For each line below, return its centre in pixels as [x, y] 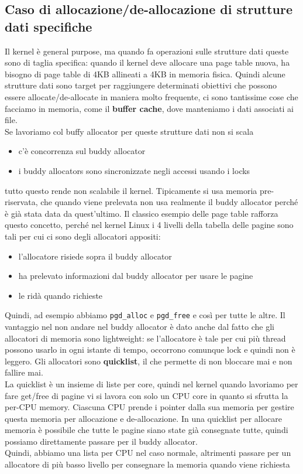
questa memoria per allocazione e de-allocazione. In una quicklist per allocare [143, 418]
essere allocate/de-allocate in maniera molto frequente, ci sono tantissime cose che [151, 96]
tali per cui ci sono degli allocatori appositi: [83, 236]
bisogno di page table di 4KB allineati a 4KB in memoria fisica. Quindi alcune [145, 74]
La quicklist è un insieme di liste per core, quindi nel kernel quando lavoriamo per [151, 383]
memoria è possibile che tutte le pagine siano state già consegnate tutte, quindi [147, 430]
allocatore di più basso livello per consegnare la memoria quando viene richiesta [147, 464]
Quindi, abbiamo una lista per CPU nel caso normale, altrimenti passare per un [148, 453]
